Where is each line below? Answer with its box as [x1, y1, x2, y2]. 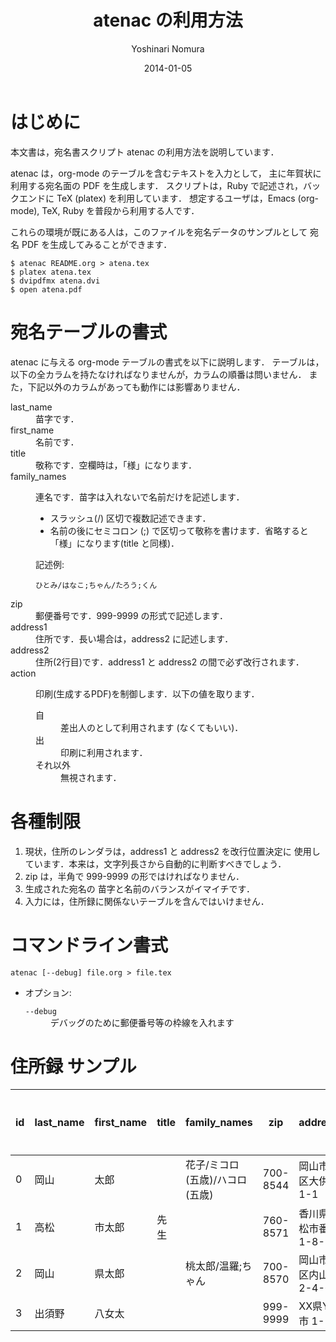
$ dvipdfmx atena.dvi [10, 276, 101, 286]
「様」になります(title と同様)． [49, 537, 180, 549]
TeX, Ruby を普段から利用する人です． [41, 204, 200, 216]
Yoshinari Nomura [131, 42, 205, 55]
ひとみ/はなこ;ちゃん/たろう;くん [35, 580, 158, 590]
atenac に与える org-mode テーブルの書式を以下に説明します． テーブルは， [10, 356, 325, 368]
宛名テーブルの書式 [10, 321, 168, 343]
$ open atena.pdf [10, 284, 83, 295]
